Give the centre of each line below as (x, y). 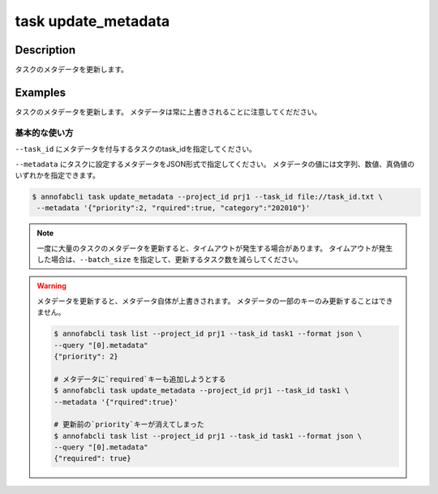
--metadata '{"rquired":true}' (116, 402)
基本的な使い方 (44, 132)
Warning (52, 286)
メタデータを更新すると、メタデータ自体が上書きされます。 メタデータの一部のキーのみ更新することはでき (215, 301)
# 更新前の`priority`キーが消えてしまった (129, 425)
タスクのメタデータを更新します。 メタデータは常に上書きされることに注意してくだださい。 (168, 112)
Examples (41, 92)
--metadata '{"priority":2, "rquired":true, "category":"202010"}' (174, 208)
